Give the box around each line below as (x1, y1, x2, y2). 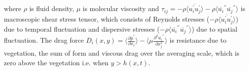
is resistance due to (169, 35, 227, 45)
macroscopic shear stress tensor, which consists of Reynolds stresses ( (4, 14, 210, 24)
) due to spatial (191, 24, 237, 34)
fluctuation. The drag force (4, 35, 84, 45)
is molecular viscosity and (83, 3, 159, 13)
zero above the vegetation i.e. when (4, 57, 109, 67)
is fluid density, (29, 3, 74, 13)
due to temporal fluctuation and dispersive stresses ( (4, 24, 160, 34)
